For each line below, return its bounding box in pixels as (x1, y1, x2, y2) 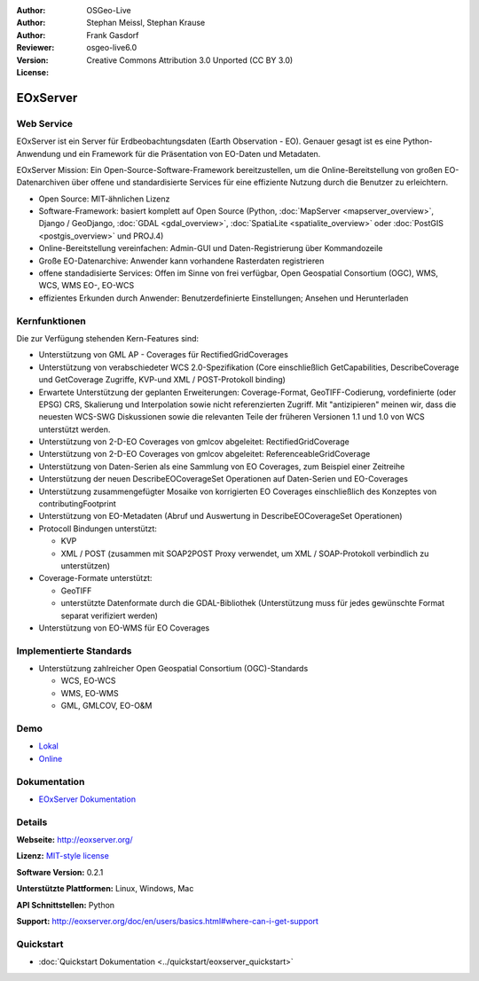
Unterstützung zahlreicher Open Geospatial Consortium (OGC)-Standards (38, 663, 309, 674)
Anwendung (16, 148, 61, 159)
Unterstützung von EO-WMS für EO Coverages (38, 622, 210, 633)
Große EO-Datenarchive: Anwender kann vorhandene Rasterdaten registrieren (38, 255, 325, 266)
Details (16, 816, 48, 828)
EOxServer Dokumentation (38, 794, 137, 804)
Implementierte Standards (16, 644, 132, 656)
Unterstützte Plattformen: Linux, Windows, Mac (16, 883, 194, 894)
